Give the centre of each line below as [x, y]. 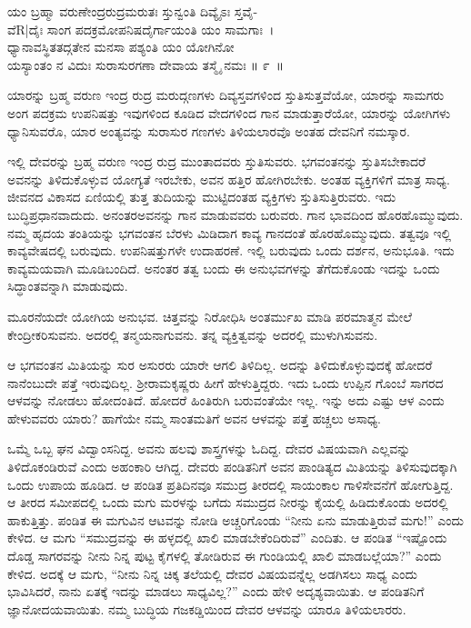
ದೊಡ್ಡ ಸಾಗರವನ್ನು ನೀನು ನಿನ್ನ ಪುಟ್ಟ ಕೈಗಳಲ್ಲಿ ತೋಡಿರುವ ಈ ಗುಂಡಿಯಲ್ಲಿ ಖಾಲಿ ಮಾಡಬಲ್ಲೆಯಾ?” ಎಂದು [225, 556]
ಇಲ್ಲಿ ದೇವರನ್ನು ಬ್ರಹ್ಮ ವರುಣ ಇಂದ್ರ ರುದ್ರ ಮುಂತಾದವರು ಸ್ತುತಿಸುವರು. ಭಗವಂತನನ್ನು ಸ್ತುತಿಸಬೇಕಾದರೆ [217, 161]
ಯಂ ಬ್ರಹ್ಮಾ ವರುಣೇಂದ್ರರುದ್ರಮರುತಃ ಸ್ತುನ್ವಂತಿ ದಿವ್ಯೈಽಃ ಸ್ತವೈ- [133, 11]
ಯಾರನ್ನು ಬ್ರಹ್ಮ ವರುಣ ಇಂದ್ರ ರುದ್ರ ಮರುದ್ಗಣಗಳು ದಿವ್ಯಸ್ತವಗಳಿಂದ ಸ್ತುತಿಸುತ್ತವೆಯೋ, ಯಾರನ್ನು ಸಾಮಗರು [226, 95]
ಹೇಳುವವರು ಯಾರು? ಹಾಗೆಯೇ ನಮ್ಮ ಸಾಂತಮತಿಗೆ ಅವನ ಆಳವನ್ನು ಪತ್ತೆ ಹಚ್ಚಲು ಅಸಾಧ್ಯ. [194, 418]
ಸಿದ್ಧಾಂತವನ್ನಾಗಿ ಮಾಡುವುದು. [68, 286]
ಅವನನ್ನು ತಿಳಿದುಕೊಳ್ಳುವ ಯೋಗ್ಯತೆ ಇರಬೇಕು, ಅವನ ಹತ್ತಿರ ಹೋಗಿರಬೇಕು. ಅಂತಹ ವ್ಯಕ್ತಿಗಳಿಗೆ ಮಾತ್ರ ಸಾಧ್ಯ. [229, 179]
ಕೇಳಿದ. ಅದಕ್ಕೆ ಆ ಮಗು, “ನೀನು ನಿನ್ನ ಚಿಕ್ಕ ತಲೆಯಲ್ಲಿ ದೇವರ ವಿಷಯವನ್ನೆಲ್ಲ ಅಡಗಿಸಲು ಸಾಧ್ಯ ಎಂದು [212, 573]
